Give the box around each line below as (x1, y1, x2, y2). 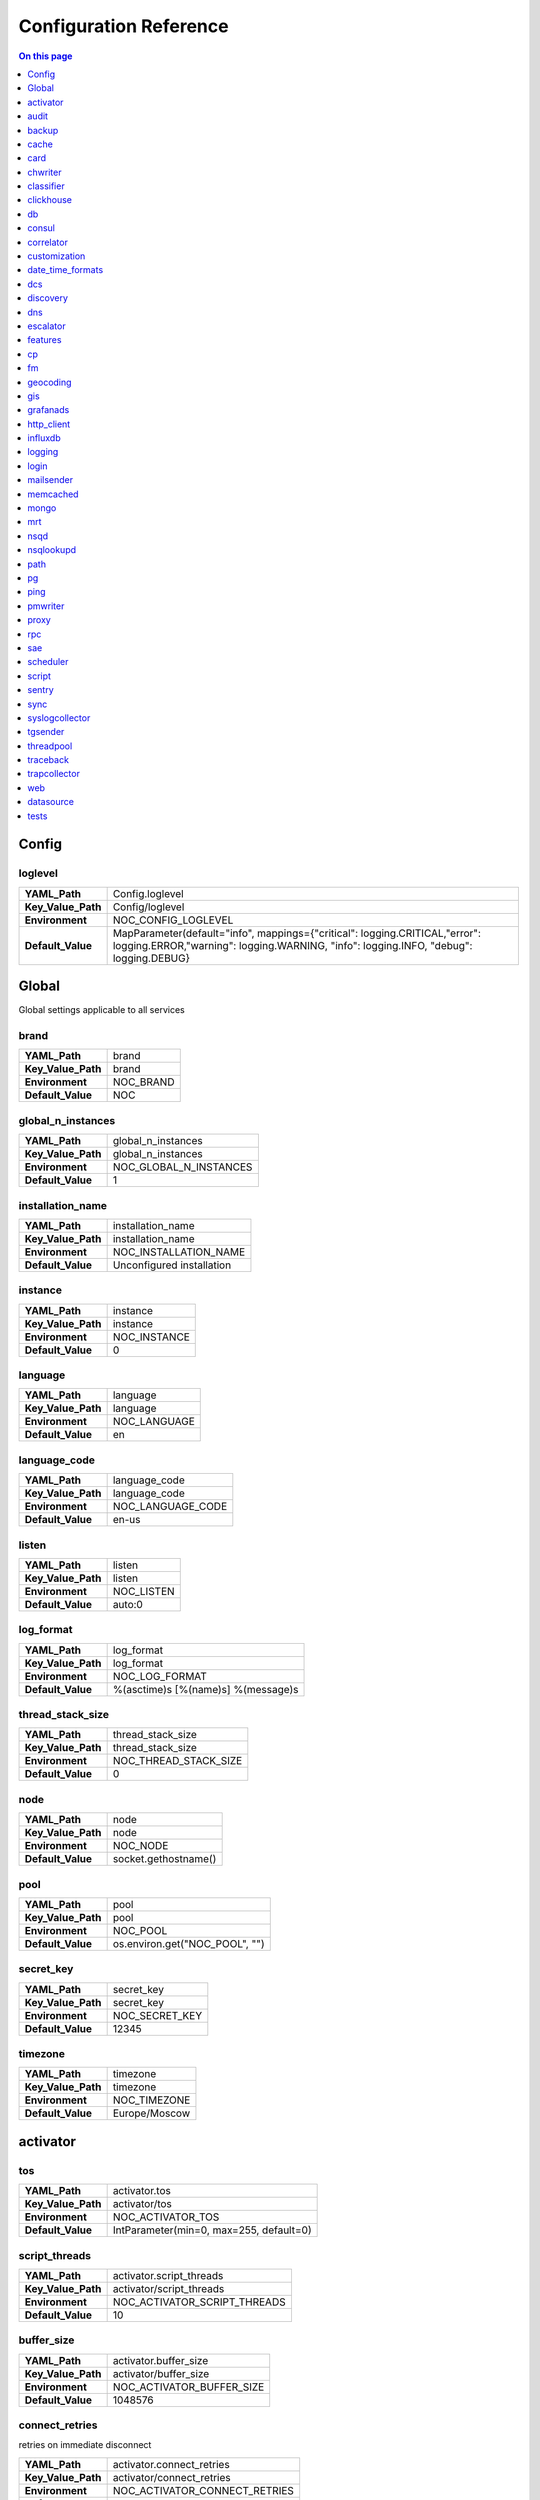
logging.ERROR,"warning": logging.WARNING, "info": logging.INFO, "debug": (112, 938, 473, 952)
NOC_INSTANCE (112, 1330, 190, 1344)
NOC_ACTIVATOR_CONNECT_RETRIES (112, 2483, 295, 2497)
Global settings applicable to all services (18, 1004, 185, 1016)
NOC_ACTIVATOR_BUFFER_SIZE (112, 2380, 265, 2394)
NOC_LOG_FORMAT (112, 1669, 207, 1683)
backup (27, 124, 59, 136)
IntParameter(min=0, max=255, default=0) (112, 2223, 312, 2237)
